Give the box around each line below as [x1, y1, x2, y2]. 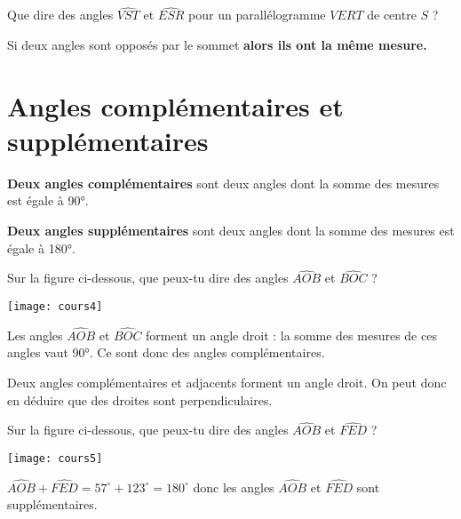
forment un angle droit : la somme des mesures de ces [146, 325, 437, 344]
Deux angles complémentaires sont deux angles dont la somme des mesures [7, 173, 440, 192]
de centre [367, 5, 417, 24]
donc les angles [193, 477, 274, 496]
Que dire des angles [7, 5, 114, 24]
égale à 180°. [7, 238, 76, 257]
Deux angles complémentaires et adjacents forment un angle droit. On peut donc [7, 372, 447, 391]
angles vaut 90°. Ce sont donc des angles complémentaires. [7, 343, 325, 362]
